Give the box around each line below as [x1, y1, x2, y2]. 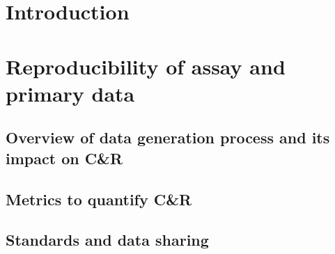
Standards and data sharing [6, 229, 209, 251]
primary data [6, 79, 135, 107]
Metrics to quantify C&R [6, 188, 192, 209]
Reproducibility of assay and [6, 51, 286, 80]
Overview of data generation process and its [6, 127, 330, 148]
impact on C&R [6, 147, 123, 168]
